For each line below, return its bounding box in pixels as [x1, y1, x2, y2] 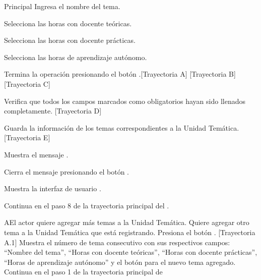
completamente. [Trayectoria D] [4, 105, 102, 116]
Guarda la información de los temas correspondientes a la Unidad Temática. [4, 122, 239, 133]
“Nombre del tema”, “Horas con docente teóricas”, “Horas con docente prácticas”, [4, 247, 257, 257]
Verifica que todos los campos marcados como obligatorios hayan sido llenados [4, 95, 245, 106]
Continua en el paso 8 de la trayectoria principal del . [4, 200, 169, 210]
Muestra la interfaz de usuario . [4, 183, 101, 194]
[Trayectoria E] [4, 132, 50, 143]
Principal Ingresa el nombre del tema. [4, 1, 120, 11]
